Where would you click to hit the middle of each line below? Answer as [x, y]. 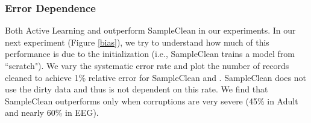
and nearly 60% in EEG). [52, 112]
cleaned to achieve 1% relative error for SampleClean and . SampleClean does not [155, 77]
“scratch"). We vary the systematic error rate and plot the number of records [147, 65]
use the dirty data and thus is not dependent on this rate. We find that [137, 89]
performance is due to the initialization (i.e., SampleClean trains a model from [150, 54]
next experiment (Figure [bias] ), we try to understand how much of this [137, 42]
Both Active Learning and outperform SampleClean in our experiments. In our [150, 30]
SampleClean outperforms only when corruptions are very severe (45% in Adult [152, 100]
